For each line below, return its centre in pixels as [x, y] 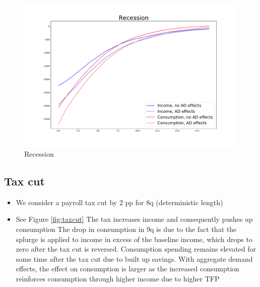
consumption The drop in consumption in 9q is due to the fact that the [126, 229]
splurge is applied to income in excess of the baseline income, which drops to [134, 239]
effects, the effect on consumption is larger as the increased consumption [127, 269]
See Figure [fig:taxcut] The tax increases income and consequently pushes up [134, 219]
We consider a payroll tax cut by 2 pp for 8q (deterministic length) [119, 202]
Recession [39, 153]
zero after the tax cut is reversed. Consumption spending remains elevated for [136, 249]
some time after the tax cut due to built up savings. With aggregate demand [134, 258]
